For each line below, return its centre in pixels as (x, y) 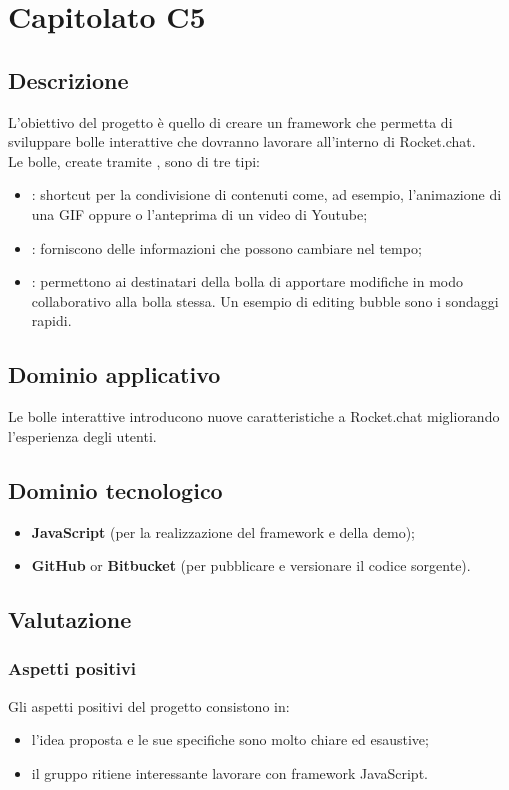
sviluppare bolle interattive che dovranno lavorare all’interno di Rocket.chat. (242, 141)
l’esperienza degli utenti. (82, 435)
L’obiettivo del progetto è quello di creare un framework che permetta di (230, 121)
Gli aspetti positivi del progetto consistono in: (149, 705)
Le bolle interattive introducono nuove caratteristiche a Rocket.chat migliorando (254, 416)
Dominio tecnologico (115, 489)
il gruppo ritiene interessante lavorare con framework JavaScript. (229, 772)
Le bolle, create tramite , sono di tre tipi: (134, 160)
